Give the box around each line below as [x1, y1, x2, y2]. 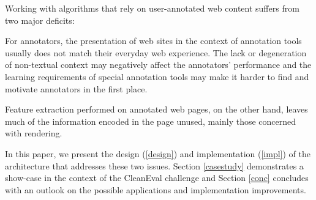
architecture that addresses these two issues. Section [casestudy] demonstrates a [5, 159, 304, 172]
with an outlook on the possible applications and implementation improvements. [5, 183, 306, 196]
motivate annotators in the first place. [5, 82, 148, 95]
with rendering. [5, 127, 62, 139]
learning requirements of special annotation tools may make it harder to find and [5, 70, 309, 83]
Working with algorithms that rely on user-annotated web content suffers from [5, 2, 299, 14]
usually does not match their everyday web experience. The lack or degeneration [5, 46, 307, 59]
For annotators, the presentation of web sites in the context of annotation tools [5, 34, 302, 47]
